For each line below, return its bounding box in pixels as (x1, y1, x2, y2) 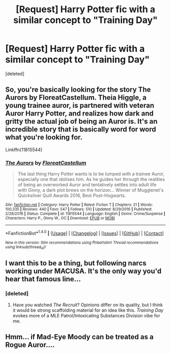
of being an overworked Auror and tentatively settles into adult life (17, 182, 157, 188)
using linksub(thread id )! (5, 244, 46, 250)
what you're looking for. (5, 133, 83, 142)
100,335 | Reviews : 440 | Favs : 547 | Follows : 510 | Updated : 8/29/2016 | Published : (5, 207, 153, 212)
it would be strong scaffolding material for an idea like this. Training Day (12, 307, 164, 313)
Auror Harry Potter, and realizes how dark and (5, 109, 154, 118)
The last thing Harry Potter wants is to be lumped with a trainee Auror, (17, 171, 164, 177)
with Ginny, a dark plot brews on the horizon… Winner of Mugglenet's (17, 187, 164, 193)
